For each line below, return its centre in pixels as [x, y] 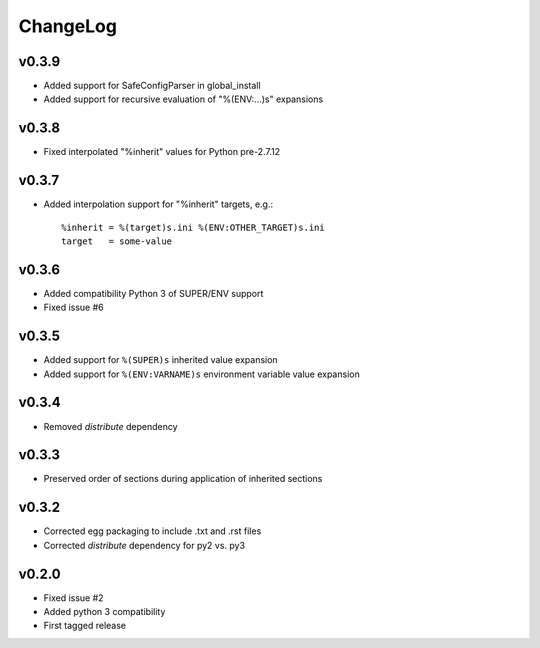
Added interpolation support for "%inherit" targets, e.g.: [158, 204]
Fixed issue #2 [73, 597]
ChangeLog [67, 26]
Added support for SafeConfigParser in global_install [152, 86]
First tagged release [85, 626]
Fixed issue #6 [73, 307]
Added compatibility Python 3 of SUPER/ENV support [153, 293]
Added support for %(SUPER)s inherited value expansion [161, 360]
